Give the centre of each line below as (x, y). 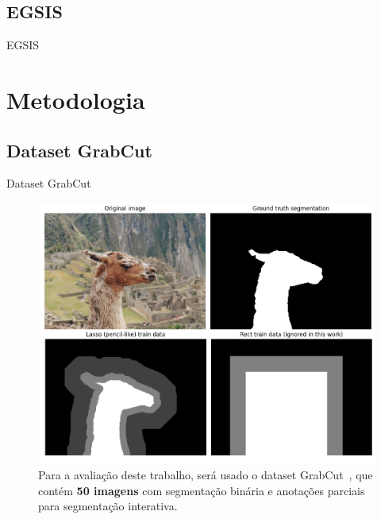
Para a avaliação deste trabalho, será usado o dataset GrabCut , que (206, 475)
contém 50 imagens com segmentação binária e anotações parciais (202, 490)
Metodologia (76, 99)
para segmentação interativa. (108, 506)
